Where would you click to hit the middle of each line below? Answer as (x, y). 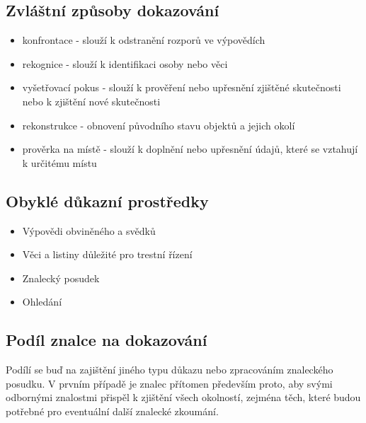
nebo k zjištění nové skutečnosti (91, 101)
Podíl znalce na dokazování (107, 340)
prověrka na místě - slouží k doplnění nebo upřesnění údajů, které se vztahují (190, 149)
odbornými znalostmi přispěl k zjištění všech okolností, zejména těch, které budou (183, 397)
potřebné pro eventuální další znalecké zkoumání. (112, 411)
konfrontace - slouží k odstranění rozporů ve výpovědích (144, 40)
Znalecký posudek (61, 278)
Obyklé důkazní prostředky (107, 201)
